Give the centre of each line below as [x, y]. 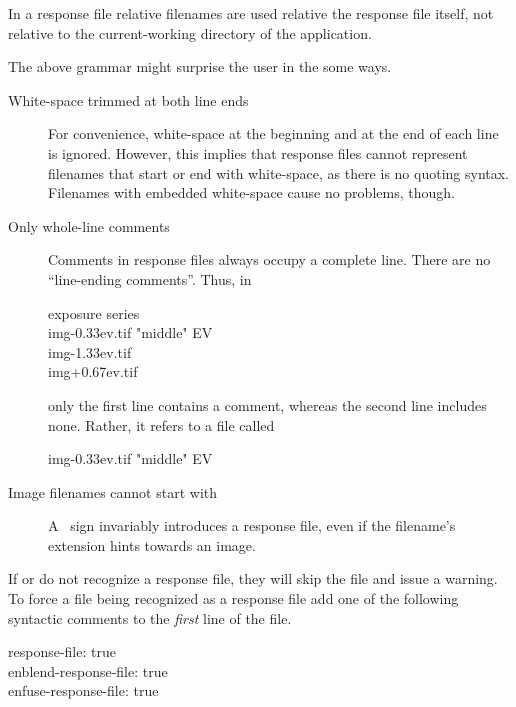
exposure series [94, 312]
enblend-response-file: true [88, 670]
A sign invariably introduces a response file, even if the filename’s [252, 525]
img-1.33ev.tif [90, 351]
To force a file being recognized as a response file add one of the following [233, 598]
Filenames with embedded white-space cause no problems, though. [251, 192]
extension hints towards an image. [152, 544]
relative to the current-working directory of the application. [190, 32]
